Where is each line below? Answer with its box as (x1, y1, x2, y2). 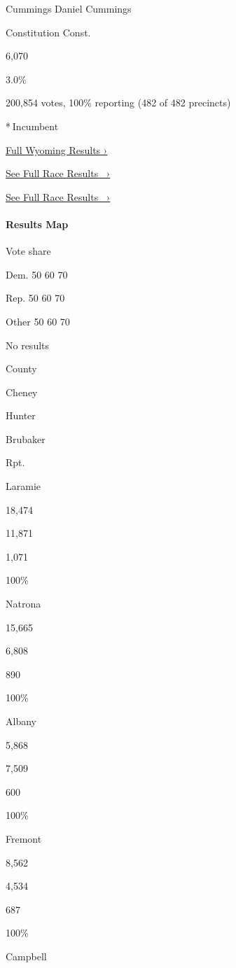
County (6, 361, 37, 376)
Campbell (6, 948, 47, 963)
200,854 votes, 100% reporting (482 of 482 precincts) (6, 95, 231, 110)
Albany (6, 714, 36, 729)
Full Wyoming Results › (6, 142, 108, 157)
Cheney (6, 384, 38, 399)
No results (6, 337, 50, 352)
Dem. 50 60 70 (6, 267, 68, 281)
